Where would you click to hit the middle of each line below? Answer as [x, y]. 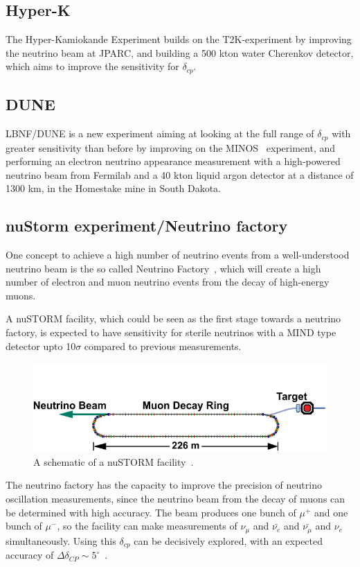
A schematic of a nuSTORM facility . [114, 461]
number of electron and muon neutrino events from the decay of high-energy [168, 282]
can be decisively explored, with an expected [228, 540]
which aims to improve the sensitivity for [92, 66]
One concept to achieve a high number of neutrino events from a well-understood [178, 255]
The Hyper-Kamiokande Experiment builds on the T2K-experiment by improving [179, 39]
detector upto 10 [41, 346]
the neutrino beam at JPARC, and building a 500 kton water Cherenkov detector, [180, 52]
